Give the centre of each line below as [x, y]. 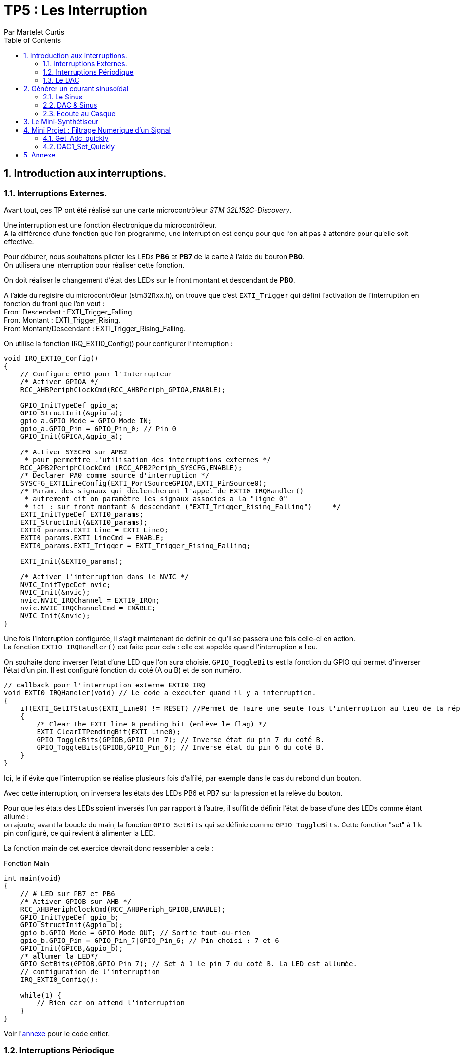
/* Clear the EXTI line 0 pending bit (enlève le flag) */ [152, 724]
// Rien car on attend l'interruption [111, 1003]
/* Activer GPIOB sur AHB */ [76, 901]
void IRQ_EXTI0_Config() [51, 358]
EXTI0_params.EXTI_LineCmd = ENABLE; [92, 538]
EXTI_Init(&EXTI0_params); [72, 561]
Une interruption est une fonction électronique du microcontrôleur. [111, 225]
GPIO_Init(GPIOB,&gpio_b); [72, 948]
